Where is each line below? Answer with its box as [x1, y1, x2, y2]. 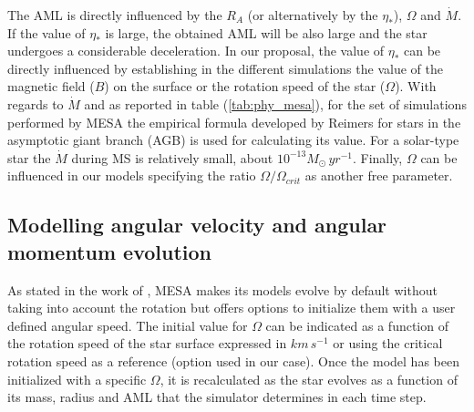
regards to [7, 94, 64, 113]
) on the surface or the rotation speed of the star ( [104, 77, 386, 96]
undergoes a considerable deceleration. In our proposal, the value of [7, 41, 385, 60]
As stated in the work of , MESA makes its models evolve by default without [7, 280, 438, 299]
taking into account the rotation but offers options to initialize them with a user [7, 298, 456, 317]
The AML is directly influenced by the [7, 5, 222, 24]
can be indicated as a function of [265, 315, 448, 335]
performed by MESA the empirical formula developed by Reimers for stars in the [7, 112, 461, 131]
